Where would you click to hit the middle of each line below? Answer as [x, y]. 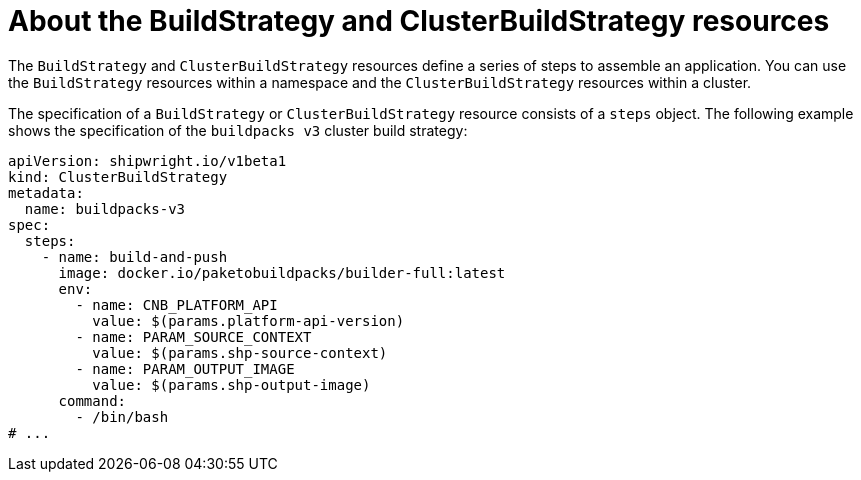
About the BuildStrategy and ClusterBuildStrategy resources [419, 21]
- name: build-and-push [134, 256]
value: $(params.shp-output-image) [231, 384]
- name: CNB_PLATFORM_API [176, 304]
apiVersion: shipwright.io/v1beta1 [147, 160]
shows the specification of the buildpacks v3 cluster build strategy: [238, 130]
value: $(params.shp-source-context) [240, 352]
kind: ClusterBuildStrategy [118, 176]
